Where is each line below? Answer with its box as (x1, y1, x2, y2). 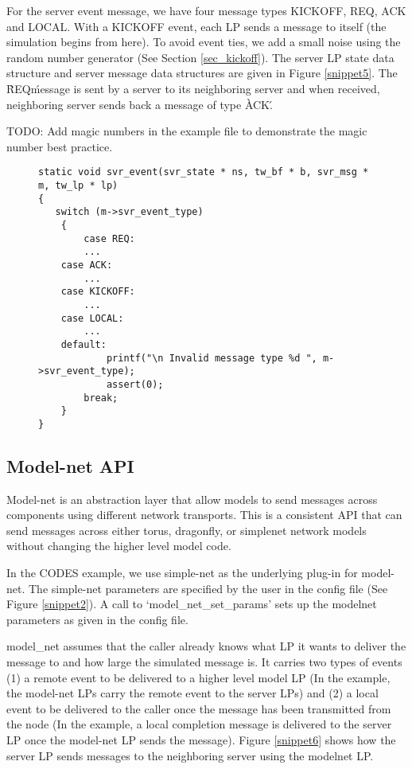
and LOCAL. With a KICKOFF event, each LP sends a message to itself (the (6, 18, 387, 34)
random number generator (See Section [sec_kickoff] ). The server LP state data (6, 49, 395, 65)
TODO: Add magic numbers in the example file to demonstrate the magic (6, 123, 367, 139)
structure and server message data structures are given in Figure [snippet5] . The (6, 64, 398, 81)
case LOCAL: (60, 312, 124, 324)
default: (60, 338, 107, 350)
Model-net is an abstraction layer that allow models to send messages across (6, 490, 378, 507)
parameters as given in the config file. (6, 611, 189, 627)
